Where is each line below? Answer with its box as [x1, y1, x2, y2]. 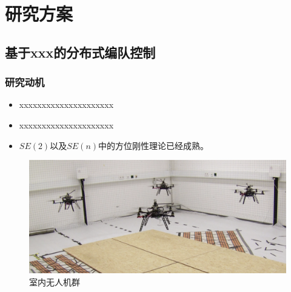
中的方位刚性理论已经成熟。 [98, 139, 209, 151]
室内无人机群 [29, 275, 80, 288]
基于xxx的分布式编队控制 [5, 42, 156, 61]
